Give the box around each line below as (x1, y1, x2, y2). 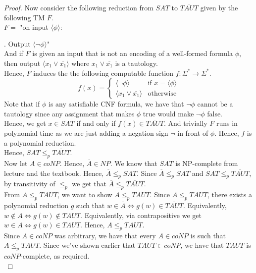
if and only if (76, 118, 116, 128)
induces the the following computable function (33, 67, 174, 78)
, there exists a (207, 189, 253, 200)
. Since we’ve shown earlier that (39, 240, 136, 250)
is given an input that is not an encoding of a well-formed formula (32, 48, 233, 58)
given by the (200, 2, 238, 12)
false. (207, 108, 223, 118)
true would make (143, 108, 194, 118)
